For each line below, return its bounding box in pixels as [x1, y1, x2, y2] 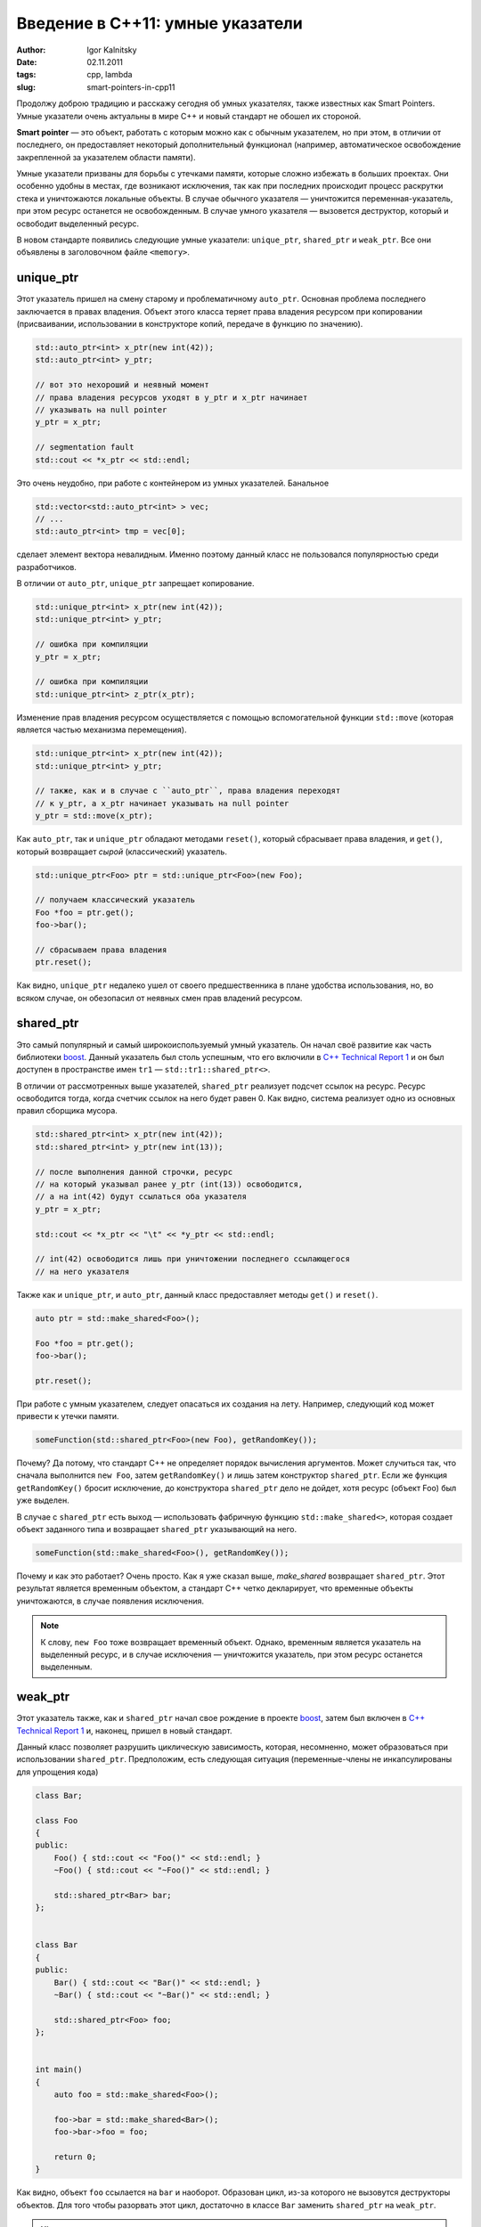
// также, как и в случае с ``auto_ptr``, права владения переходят [35, 786, 341, 796]
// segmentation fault [35, 442, 135, 453]
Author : [16, 45, 46, 55]
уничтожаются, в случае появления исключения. [16, 1595, 205, 1606]
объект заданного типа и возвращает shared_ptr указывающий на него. [16, 1523, 298, 1534]
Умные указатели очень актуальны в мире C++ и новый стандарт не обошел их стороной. [16, 110, 362, 121]
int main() [35, 2065, 83, 2075]
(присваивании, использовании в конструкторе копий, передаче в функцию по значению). [16, 319, 363, 330]
